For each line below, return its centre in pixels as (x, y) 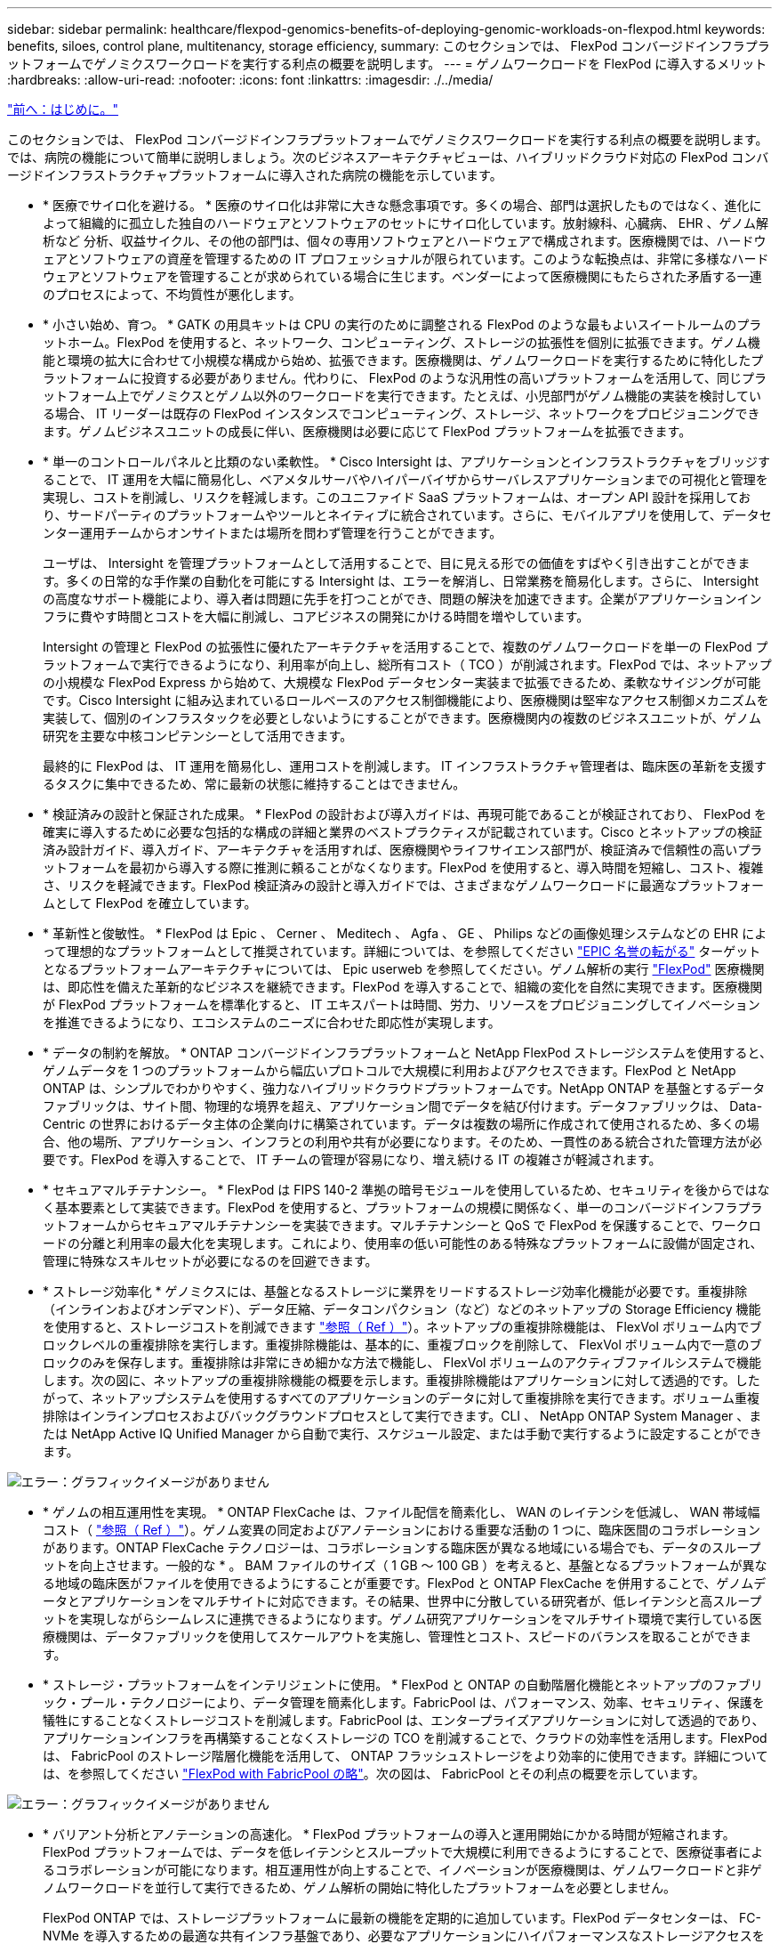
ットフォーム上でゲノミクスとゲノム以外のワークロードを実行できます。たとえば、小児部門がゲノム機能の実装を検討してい (402, 396)
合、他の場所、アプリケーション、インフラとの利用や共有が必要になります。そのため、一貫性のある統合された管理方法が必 (402, 1142)
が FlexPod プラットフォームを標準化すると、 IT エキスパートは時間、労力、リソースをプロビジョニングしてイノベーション (402, 1004)
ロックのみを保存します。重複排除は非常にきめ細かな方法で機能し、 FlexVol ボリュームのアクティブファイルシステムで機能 (402, 1362)
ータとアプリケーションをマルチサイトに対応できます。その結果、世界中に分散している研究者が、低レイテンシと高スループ (402, 1601)
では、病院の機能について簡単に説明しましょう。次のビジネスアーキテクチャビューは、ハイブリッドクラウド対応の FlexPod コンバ (388, 157)
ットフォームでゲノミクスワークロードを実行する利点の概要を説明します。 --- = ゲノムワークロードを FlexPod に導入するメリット (387, 64)
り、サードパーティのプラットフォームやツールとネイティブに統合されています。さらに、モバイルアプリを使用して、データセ (407, 515)
